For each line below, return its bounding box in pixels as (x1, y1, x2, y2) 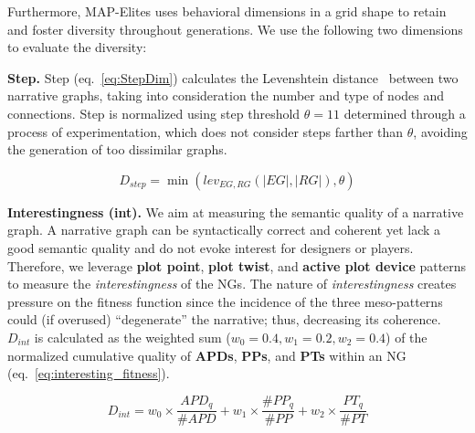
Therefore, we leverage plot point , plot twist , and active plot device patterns (7, 256, 467, 275)
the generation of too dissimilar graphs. (7, 140, 227, 159)
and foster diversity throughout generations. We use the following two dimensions (7, 19, 463, 38)
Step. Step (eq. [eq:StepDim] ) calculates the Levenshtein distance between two (7, 68, 459, 87)
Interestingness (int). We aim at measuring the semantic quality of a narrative (7, 202, 464, 221)
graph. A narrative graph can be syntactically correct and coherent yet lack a (7, 220, 441, 239)
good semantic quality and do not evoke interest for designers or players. (7, 238, 414, 257)
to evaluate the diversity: (7, 37, 147, 57)
